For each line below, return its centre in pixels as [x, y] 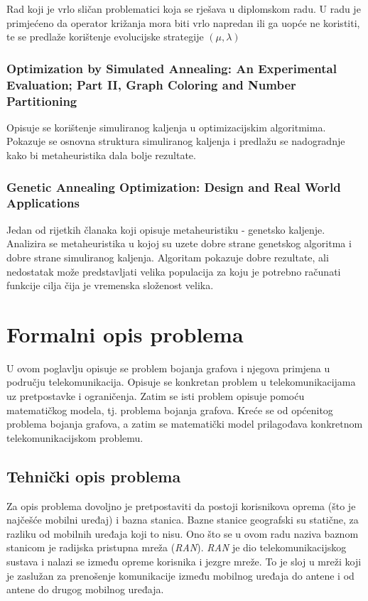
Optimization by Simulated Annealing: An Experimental [172, 68]
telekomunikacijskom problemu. [75, 437]
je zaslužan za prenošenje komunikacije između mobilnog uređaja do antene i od [180, 575]
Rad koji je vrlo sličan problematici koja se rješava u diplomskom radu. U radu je [184, 9]
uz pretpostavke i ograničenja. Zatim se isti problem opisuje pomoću [156, 396]
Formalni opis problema [125, 334]
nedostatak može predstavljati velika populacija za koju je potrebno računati [174, 271]
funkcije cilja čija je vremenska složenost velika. [110, 285]
